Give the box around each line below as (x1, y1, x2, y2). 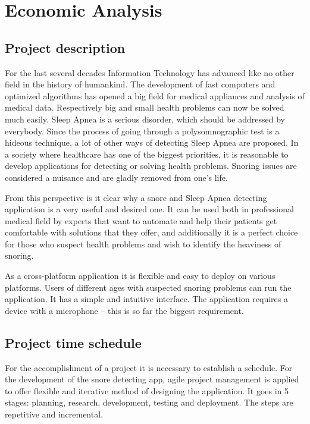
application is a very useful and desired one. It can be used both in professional (5, 203, 294, 215)
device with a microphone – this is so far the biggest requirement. (5, 304, 244, 316)
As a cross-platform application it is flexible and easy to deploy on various (5, 269, 275, 282)
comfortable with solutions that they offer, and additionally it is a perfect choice (5, 226, 298, 238)
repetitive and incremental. (5, 408, 103, 420)
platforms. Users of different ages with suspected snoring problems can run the (5, 281, 292, 293)
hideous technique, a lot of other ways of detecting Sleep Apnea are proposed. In (5, 136, 299, 149)
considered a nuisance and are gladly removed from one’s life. (5, 171, 228, 183)
